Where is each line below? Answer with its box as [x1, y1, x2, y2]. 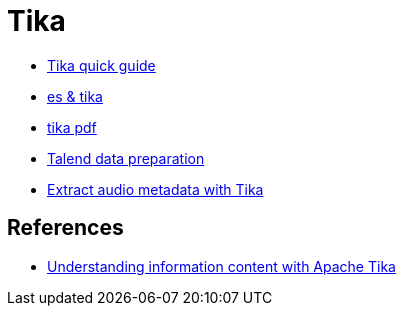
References [7, 215, 124, 241]
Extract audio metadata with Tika [47, 180, 264, 198]
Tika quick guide [47, 56, 156, 74]
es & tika [47, 87, 103, 105]
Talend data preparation [47, 149, 205, 167]
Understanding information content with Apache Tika [47, 257, 396, 275]
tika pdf [47, 118, 97, 136]
